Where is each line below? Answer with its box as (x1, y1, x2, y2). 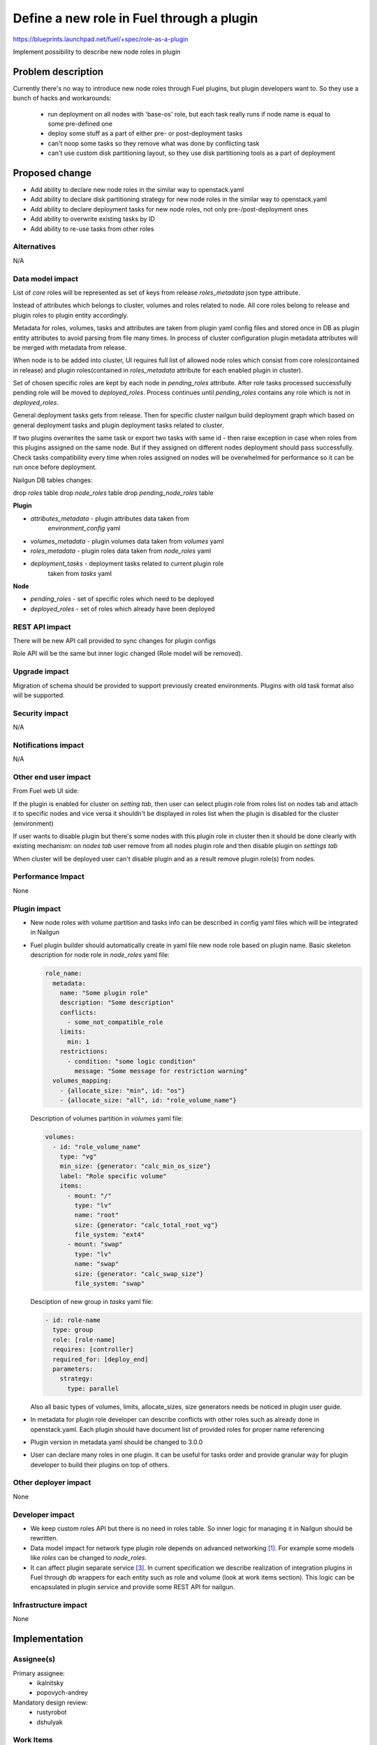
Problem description (13, 66, 104, 77)
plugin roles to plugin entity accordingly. (13, 311, 128, 319)
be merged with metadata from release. (13, 343, 127, 352)
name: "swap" (74, 1260, 119, 1268)
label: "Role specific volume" (59, 1172, 167, 1180)
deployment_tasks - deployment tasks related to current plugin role (30, 559, 224, 568)
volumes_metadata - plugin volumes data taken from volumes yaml (30, 537, 224, 545)
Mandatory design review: (13, 1698, 89, 1707)
